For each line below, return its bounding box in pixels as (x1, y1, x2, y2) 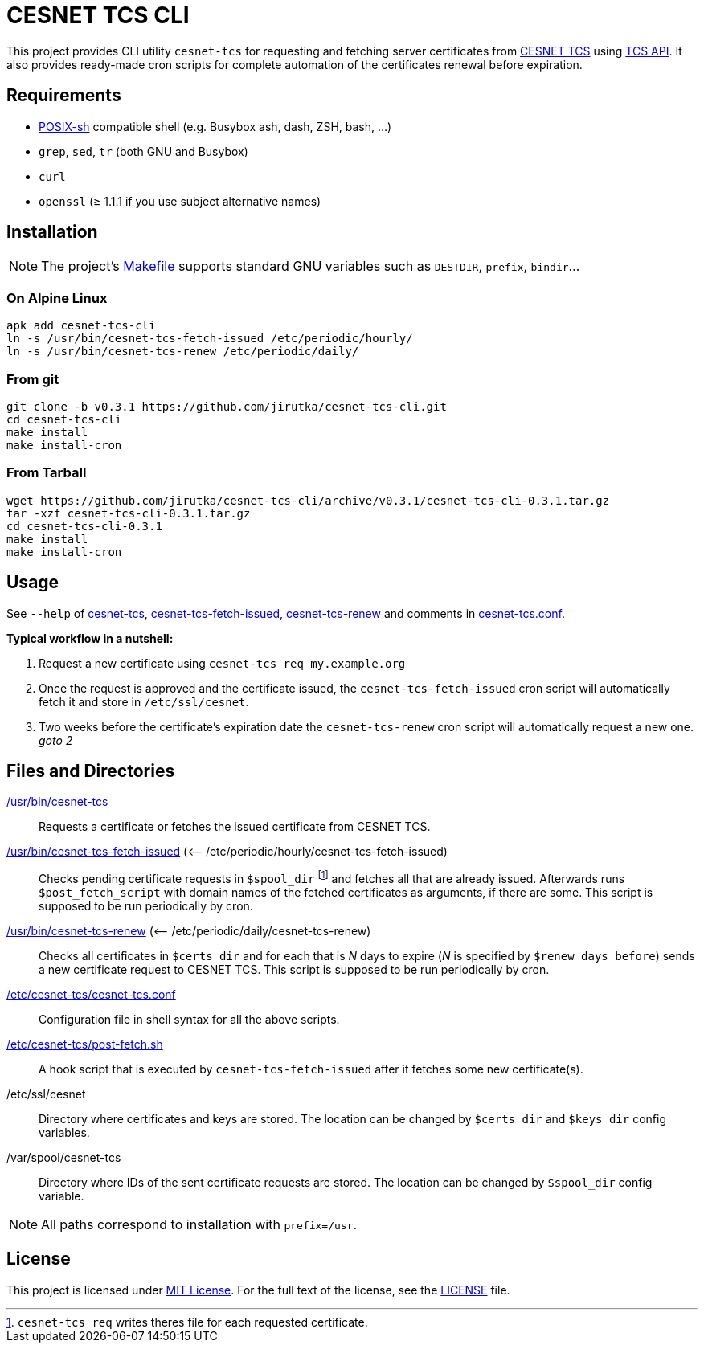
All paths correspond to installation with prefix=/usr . (41, 1216, 358, 1233)
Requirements (6, 85, 121, 106)
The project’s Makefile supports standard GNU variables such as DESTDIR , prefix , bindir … (41, 258, 580, 275)
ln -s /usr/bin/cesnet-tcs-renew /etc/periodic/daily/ (6, 345, 359, 358)
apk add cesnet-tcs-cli (6, 319, 156, 333)
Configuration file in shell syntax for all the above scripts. (39, 1012, 340, 1027)
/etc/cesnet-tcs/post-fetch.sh (6, 1037, 163, 1052)
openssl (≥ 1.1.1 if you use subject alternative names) (39, 194, 321, 208)
